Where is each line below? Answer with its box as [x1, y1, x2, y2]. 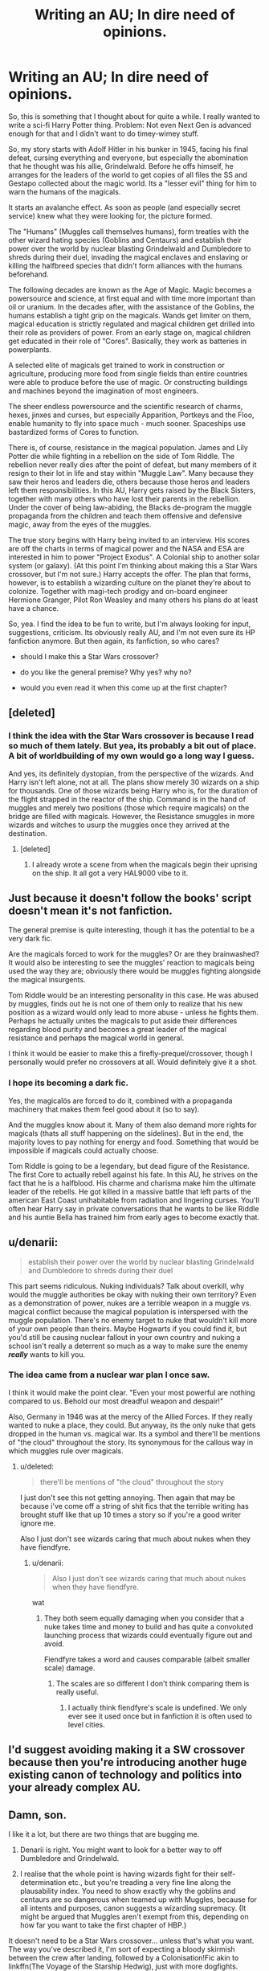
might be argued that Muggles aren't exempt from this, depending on [19, 1912, 249, 1922]
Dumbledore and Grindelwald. [19, 1854, 120, 1863]
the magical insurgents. [8, 975, 86, 985]
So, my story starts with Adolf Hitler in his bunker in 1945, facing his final [8, 144, 249, 154]
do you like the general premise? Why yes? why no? [19, 667, 192, 677]
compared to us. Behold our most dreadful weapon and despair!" [8, 1396, 223, 1406]
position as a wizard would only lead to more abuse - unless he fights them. [8, 1007, 259, 1018]
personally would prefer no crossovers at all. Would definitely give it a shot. [8, 1057, 258, 1067]
